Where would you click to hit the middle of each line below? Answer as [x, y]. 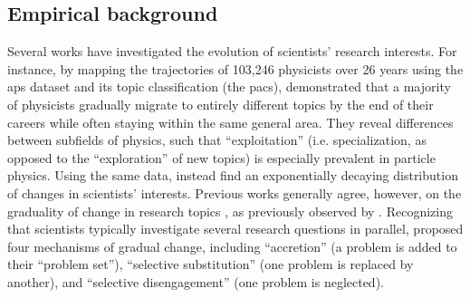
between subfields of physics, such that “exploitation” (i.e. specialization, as [217, 140]
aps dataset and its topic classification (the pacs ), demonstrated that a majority [229, 87]
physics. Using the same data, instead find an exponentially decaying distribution [233, 175]
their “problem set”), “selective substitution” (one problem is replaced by [211, 264]
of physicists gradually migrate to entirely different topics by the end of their [221, 104]
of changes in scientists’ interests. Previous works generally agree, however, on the [235, 192]
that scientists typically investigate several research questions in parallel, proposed [235, 229]
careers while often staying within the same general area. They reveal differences [230, 122]
